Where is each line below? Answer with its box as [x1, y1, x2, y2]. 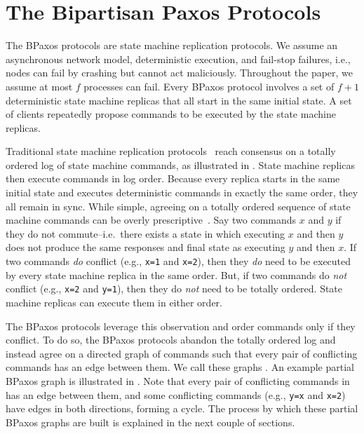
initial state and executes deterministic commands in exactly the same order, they [6, 185, 358, 200]
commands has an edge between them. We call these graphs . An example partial [6, 360, 354, 374]
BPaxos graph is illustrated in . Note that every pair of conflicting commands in [6, 373, 350, 388]
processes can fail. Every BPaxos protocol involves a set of [83, 79, 335, 93]
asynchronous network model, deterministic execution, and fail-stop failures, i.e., [6, 51, 351, 66]
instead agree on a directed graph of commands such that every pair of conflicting [6, 346, 358, 360]
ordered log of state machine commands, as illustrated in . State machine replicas [6, 157, 355, 172]
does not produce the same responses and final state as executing [6, 240, 285, 255]
